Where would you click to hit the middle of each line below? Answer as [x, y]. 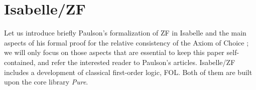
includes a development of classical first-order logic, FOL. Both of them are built [128, 72]
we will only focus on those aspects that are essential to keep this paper [114, 52]
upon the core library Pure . [46, 82]
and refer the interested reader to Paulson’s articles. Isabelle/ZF [137, 62]
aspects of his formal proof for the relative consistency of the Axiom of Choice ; [126, 42]
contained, [20, 62]
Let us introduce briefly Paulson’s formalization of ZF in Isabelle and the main [125, 33]
